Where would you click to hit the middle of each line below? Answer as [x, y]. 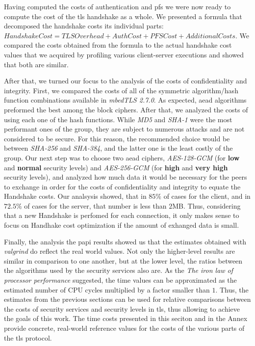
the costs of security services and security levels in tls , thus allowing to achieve [122, 308]
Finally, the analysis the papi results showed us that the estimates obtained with [125, 241]
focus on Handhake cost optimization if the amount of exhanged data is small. [122, 225]
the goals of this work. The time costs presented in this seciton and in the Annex [126, 318]
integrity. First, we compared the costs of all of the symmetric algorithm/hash [121, 90]
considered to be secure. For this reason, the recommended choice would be [117, 138]
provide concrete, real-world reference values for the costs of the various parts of [124, 328]
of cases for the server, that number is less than [95, 205]
